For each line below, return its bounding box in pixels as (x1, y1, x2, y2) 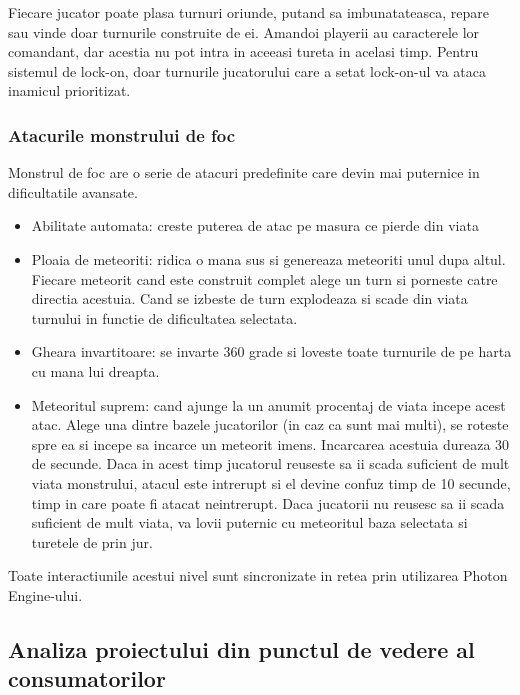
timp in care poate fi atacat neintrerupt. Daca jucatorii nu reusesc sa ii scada (31, 492, 505, 513)
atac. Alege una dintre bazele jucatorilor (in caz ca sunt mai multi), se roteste (31, 414, 509, 435)
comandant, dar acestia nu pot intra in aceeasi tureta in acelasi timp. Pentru (8, 41, 479, 62)
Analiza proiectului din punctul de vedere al (8, 633, 475, 664)
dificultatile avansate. (8, 181, 138, 202)
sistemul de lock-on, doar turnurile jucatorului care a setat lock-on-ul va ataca (8, 60, 486, 81)
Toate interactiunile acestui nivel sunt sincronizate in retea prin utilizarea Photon (8, 565, 508, 586)
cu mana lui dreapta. (31, 360, 160, 381)
